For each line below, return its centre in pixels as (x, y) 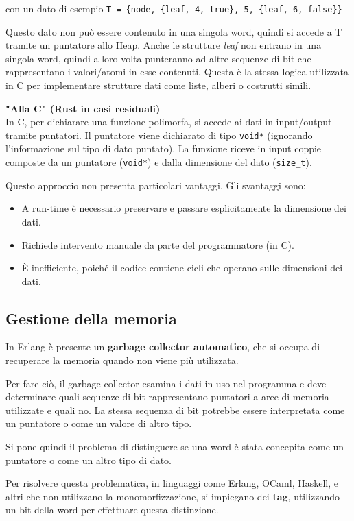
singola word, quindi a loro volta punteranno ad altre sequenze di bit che (158, 58)
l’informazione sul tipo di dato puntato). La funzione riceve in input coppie (164, 148)
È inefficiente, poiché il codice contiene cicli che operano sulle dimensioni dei (182, 268)
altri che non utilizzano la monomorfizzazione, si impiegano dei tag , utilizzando (173, 496)
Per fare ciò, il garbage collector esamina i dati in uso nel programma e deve (166, 383)
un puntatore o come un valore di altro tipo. (99, 423)
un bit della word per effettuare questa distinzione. (112, 510)
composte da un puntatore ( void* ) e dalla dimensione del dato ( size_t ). (159, 162)
